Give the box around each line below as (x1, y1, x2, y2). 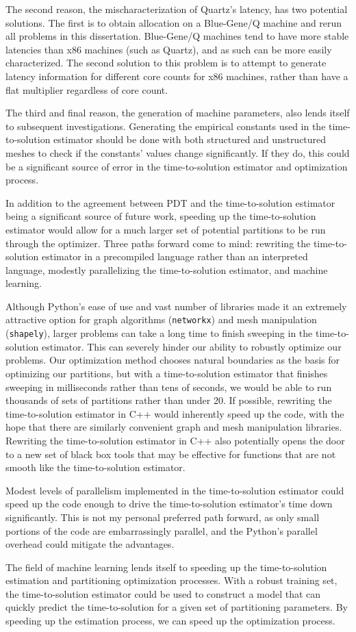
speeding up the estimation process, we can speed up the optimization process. (5, 614, 335, 628)
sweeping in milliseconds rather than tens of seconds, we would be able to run (5, 379, 332, 394)
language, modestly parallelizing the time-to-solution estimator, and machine (5, 262, 328, 277)
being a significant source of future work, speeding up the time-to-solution (5, 209, 316, 223)
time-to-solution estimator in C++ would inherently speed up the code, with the (5, 406, 344, 420)
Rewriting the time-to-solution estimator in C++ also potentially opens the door (5, 433, 345, 447)
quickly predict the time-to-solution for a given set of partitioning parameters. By (5, 600, 348, 614)
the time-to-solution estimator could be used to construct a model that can (5, 586, 321, 601)
